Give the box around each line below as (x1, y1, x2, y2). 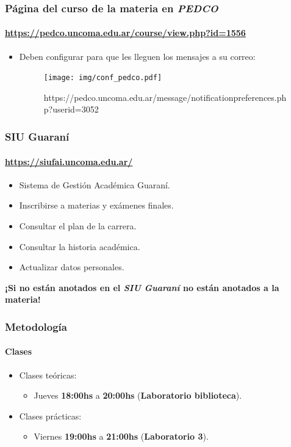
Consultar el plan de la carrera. (19, 219, 137, 232)
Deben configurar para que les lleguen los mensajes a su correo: (19, 50, 256, 62)
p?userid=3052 (43, 103, 99, 116)
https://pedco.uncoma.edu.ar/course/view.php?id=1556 (5, 26, 246, 39)
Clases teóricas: (19, 368, 77, 381)
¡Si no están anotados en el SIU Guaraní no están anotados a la (5, 281, 279, 294)
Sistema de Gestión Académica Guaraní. (19, 178, 170, 191)
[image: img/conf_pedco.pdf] (43, 73, 162, 83)
